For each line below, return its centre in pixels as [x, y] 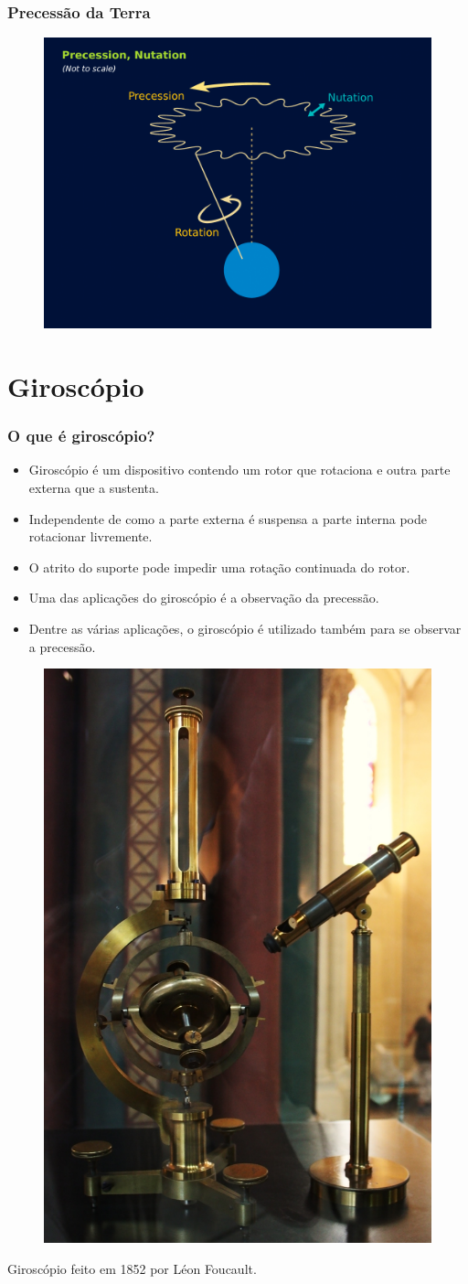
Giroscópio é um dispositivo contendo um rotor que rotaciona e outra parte [239, 470]
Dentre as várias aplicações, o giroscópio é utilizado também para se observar [245, 628]
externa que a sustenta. [94, 487]
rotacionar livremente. [90, 536]
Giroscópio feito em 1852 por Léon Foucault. [132, 1269]
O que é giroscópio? [81, 436]
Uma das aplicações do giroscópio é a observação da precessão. [204, 598]
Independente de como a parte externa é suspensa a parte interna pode [228, 518]
